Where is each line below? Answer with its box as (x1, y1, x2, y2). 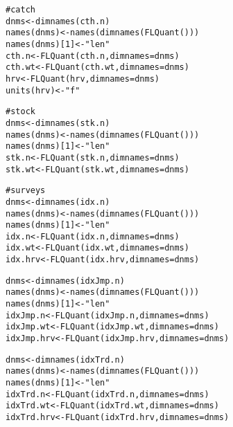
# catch (6, 5, 35, 15)
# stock (6, 107, 35, 117)
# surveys (6, 185, 46, 196)
